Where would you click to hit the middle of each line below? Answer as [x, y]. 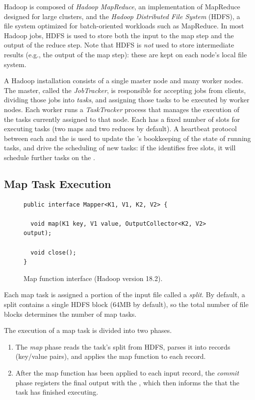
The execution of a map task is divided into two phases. [88, 330]
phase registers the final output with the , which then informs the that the [127, 382]
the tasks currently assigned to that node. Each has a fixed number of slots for [122, 119]
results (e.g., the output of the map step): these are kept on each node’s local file [126, 54]
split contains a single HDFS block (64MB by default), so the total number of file [126, 304]
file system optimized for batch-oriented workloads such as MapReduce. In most [124, 26]
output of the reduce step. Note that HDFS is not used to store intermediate [119, 45]
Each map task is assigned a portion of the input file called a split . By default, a [125, 294]
